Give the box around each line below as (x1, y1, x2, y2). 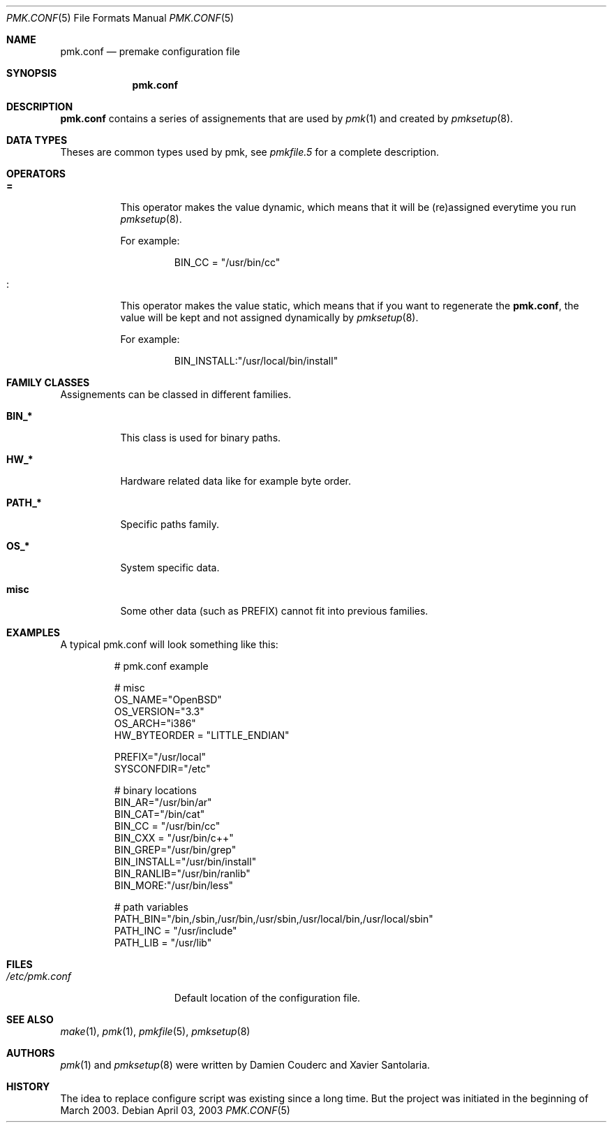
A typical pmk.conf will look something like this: (60, 638, 278, 650)
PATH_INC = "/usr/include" (114, 925, 237, 937)
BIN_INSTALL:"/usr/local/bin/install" (174, 355, 338, 367)
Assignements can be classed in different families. (60, 388, 292, 400)
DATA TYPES (6, 134, 68, 146)
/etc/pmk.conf (6, 970, 72, 982)
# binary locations (114, 784, 197, 796)
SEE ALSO (6, 1013, 54, 1025)
